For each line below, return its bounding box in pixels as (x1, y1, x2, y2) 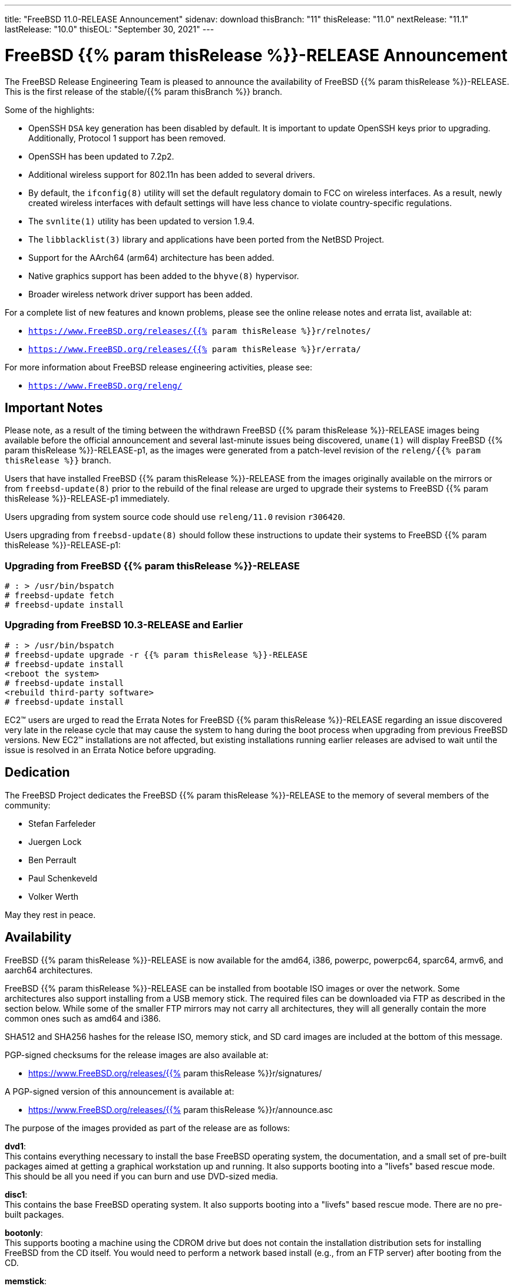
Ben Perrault (28, 854, 77, 865)
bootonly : (5, 1227, 43, 1238)
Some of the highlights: (5, 104, 95, 115)
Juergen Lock (28, 836, 82, 847)
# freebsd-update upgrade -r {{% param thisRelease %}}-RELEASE (5, 649, 308, 659)
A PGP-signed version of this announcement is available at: (5, 1086, 234, 1096)
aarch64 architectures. (5, 964, 93, 975)
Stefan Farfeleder (28, 818, 96, 828)
